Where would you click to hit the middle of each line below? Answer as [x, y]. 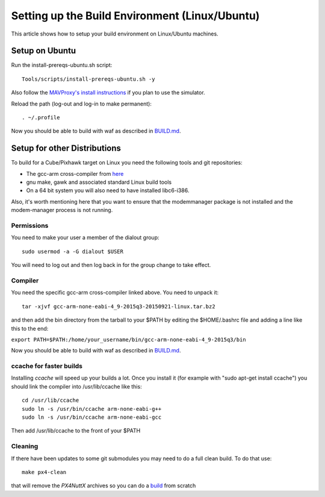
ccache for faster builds [47, 366]
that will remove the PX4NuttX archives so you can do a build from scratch [104, 486]
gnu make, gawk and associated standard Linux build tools [99, 182]
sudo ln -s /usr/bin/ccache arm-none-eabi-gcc [92, 417]
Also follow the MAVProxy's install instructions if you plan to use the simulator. [108, 93]
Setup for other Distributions [66, 148]
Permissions [30, 226]
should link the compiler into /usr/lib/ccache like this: [76, 386]
